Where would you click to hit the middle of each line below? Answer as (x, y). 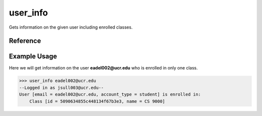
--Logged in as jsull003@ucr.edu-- (61, 88)
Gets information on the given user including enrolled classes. (71, 27)
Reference (25, 41)
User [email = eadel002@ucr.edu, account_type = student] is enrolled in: (110, 94)
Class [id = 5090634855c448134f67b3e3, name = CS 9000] (97, 101)
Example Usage (33, 57)
